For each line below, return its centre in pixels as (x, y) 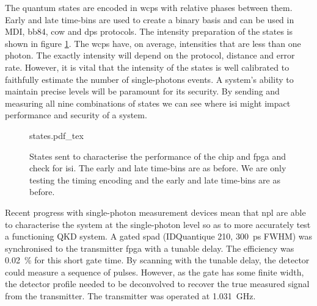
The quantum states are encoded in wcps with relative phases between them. (149, 7)
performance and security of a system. (76, 115)
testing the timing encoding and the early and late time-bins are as (155, 180)
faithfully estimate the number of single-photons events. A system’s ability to (149, 79)
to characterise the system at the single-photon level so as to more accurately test (158, 224)
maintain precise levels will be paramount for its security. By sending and (142, 91)
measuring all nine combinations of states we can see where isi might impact (148, 103)
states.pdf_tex (56, 135)
